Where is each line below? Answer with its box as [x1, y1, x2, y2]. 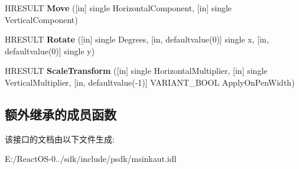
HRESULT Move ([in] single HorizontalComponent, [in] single [5, 2, 232, 14]
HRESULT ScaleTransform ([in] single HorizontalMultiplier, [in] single [5, 64, 268, 77]
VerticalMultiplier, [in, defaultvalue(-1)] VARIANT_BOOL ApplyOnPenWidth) [5, 76, 295, 88]
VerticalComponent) [5, 13, 78, 25]
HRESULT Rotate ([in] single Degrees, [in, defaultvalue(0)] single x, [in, [5, 33, 269, 45]
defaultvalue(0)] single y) [5, 44, 95, 57]
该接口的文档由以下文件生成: [5, 132, 115, 145]
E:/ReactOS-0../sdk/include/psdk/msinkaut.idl [5, 152, 177, 165]
